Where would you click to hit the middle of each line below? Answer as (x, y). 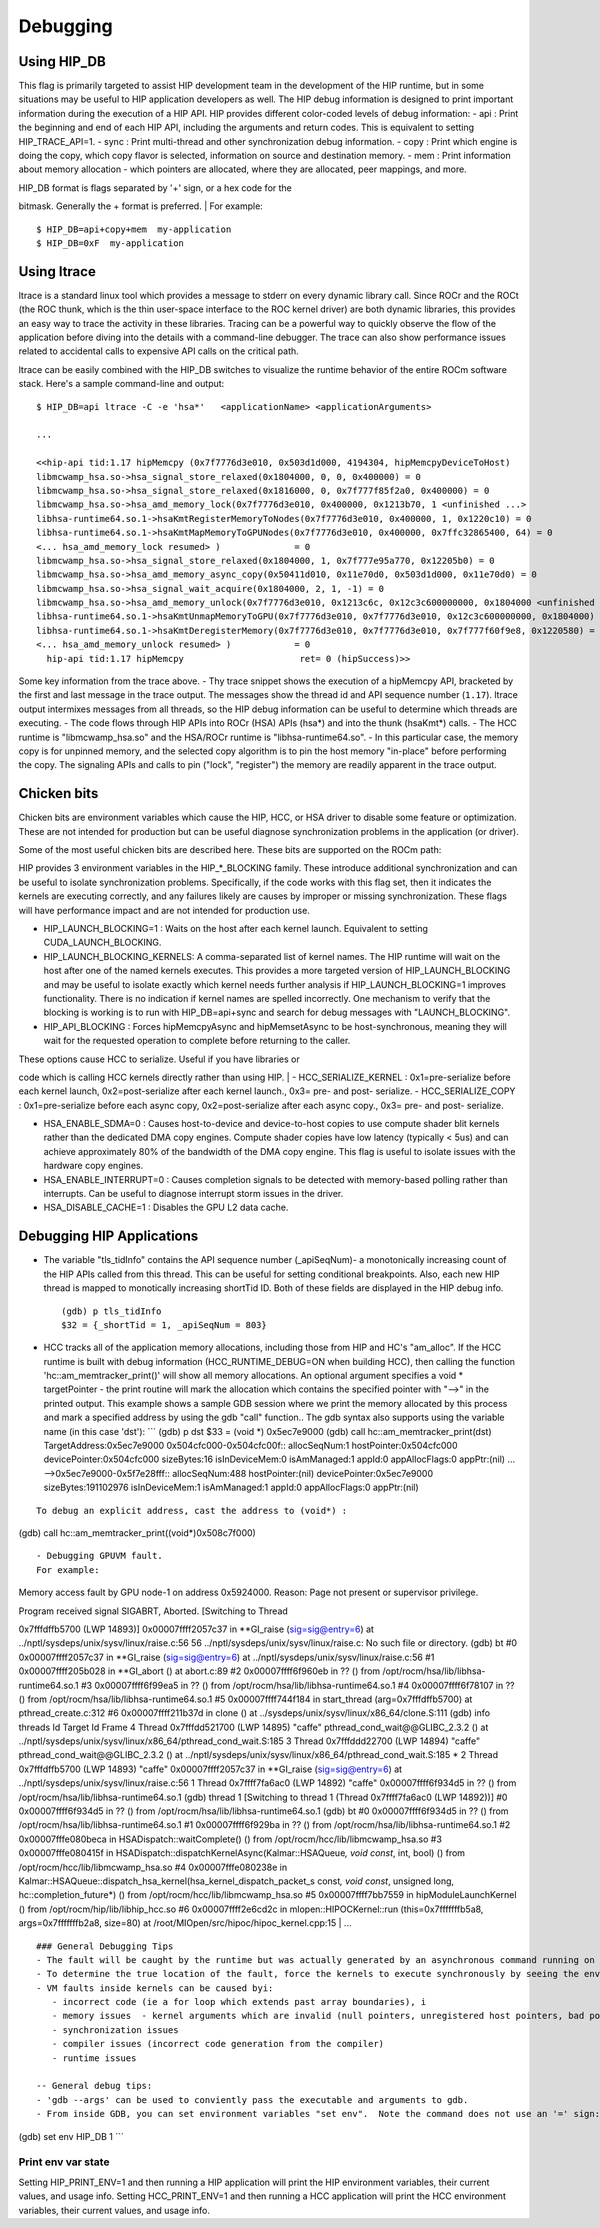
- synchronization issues (115, 2029)
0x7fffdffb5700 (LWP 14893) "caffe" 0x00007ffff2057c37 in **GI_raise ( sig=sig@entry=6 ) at (210, 1769)
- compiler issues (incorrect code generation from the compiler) (218, 2044)
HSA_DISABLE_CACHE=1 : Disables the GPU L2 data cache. (166, 1207)
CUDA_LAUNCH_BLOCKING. (102, 942)
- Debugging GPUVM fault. (100, 1556)
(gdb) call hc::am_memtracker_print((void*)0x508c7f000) (137, 1532)
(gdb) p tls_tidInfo (111, 1311)
